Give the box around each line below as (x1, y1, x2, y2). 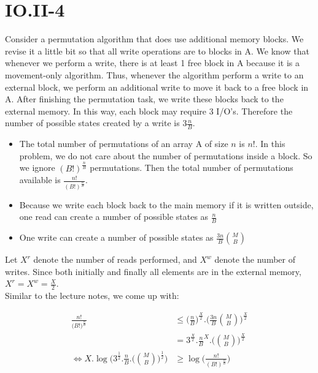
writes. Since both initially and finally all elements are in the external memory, (5, 265, 301, 277)
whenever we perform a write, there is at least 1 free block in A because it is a (5, 56, 300, 69)
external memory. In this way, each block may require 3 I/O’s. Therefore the (5, 104, 293, 117)
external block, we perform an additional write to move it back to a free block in (5, 80, 309, 93)
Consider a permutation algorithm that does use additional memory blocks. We (5, 32, 304, 45)
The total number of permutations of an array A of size (19, 137, 228, 150)
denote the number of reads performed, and (33, 253, 197, 266)
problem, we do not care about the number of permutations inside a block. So (19, 149, 312, 162)
